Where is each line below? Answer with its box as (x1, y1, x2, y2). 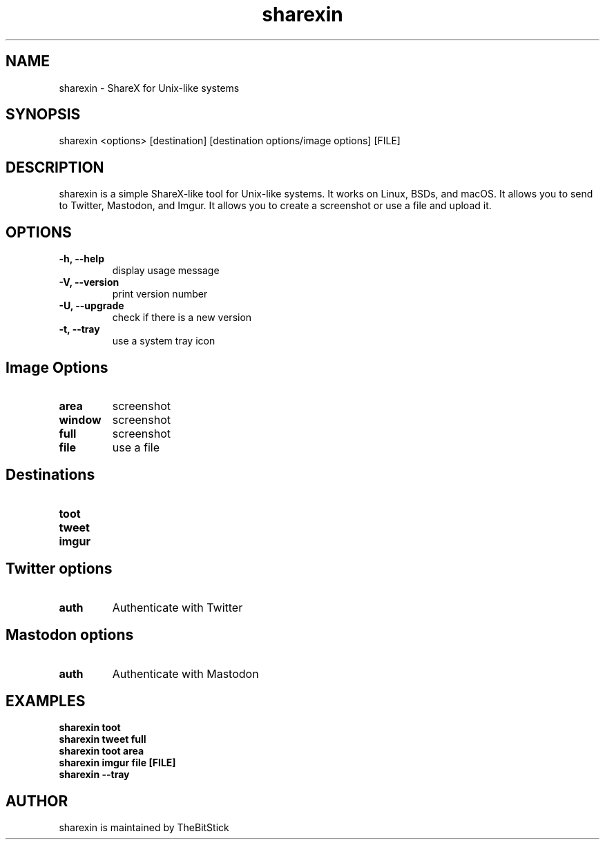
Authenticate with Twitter (112, 600, 243, 614)
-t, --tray (59, 323, 100, 336)
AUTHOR (6, 792, 68, 810)
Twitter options (6, 560, 113, 578)
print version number (112, 288, 208, 300)
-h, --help (59, 253, 104, 265)
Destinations (6, 466, 95, 484)
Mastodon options (6, 626, 134, 644)
